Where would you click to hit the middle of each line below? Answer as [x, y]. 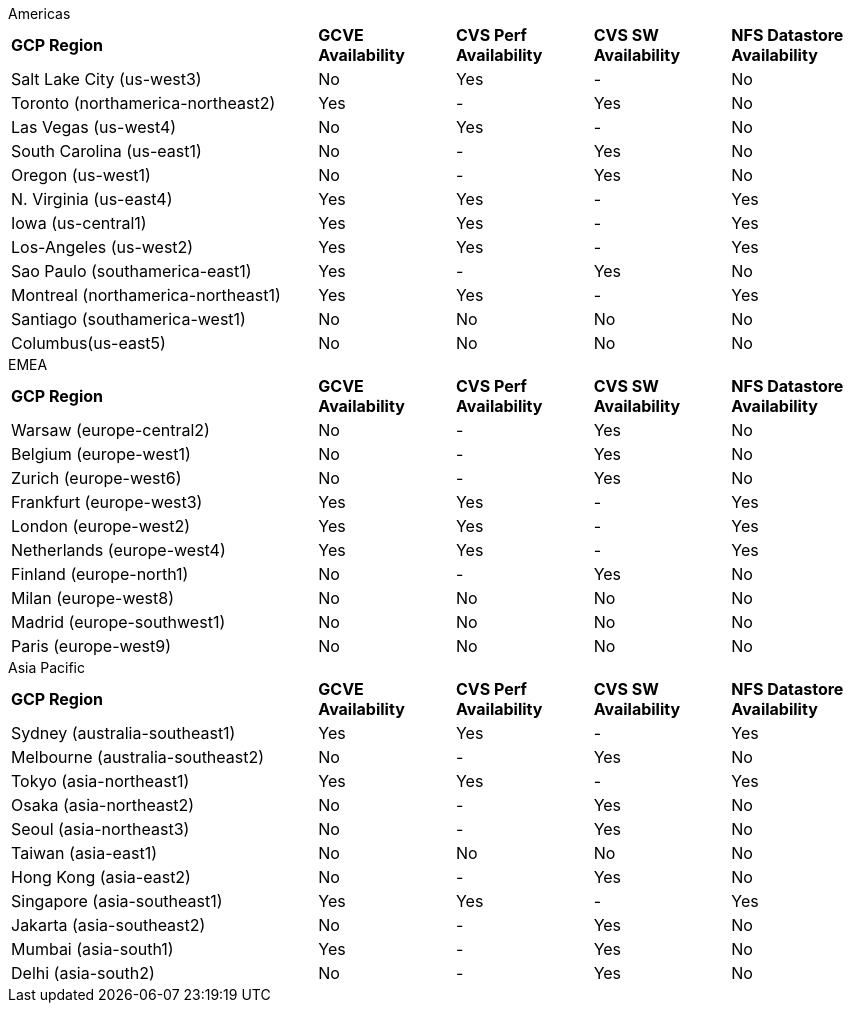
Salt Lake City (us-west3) [106, 79]
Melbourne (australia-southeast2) [138, 757]
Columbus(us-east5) [88, 343]
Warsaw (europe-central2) [110, 430]
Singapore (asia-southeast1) [117, 901]
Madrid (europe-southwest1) [118, 622]
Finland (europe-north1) [100, 574]
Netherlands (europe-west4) [118, 550]
